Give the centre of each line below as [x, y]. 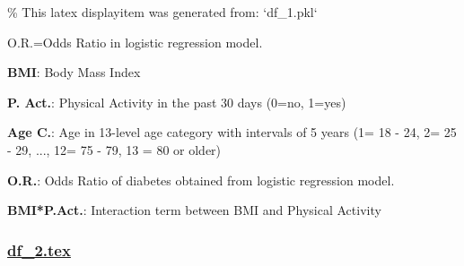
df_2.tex [39, 249]
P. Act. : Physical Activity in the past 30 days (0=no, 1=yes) [177, 102]
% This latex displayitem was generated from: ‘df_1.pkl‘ [162, 12]
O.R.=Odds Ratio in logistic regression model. [135, 42]
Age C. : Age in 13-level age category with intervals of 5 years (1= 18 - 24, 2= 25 [232, 132]
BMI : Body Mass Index [74, 72]
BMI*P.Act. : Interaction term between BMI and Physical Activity [194, 210]
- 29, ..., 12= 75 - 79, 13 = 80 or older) [114, 149]
